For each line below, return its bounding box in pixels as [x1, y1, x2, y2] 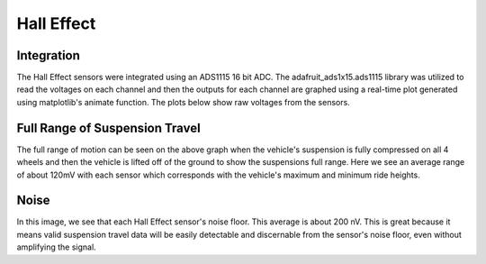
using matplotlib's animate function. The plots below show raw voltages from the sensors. [16, 96, 350, 107]
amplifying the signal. [16, 241, 96, 252]
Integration [16, 48, 81, 63]
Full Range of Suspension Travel [16, 120, 202, 135]
